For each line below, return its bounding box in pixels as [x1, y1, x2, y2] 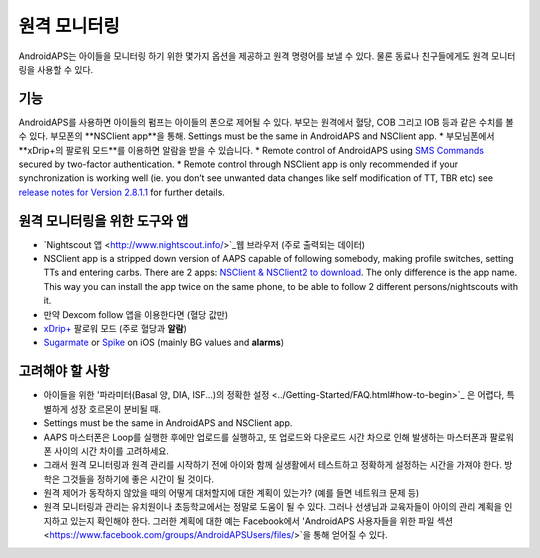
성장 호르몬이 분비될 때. [70, 403, 162, 415]
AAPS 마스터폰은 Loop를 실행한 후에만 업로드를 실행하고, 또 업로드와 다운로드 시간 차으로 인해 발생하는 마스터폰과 [43, 431, 488, 443]
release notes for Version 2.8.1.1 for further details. [18, 186, 225, 198]
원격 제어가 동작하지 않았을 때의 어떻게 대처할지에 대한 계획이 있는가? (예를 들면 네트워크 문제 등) [43, 487, 420, 499]
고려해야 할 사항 [18, 363, 110, 380]
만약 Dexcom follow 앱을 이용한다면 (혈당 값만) [43, 308, 229, 320]
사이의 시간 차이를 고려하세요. [53, 445, 170, 457]
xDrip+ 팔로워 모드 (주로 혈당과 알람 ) [43, 323, 187, 335]
